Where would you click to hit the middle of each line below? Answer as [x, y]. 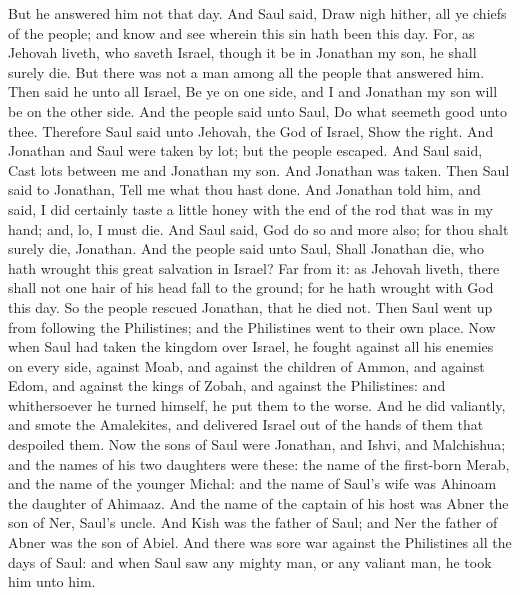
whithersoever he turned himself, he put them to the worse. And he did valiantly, [257, 404]
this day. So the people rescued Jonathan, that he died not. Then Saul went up [250, 306]
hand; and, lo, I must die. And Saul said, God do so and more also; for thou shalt [258, 228]
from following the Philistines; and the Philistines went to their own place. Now [252, 326]
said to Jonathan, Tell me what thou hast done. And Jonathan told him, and [244, 189]
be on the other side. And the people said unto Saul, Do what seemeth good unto [258, 110]
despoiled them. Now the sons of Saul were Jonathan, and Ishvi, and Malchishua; [257, 444]
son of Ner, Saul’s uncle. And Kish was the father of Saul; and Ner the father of [253, 522]
